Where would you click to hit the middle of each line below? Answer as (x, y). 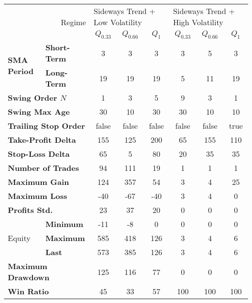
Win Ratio (28, 291)
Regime (73, 22)
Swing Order (32, 98)
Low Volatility (118, 22)
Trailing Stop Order (47, 126)
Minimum (64, 224)
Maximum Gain (39, 182)
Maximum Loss (38, 196)
